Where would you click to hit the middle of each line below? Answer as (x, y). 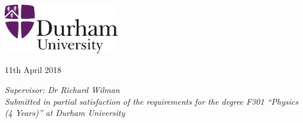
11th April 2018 (33, 70)
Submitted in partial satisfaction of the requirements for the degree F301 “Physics (151, 101)
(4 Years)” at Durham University (65, 113)
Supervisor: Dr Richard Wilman (62, 89)
